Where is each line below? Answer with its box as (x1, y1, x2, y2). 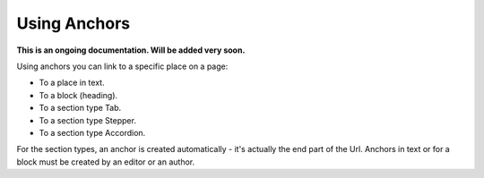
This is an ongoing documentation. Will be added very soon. (16, 45, 246, 55)
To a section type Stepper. (39, 114, 136, 125)
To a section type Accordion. (39, 127, 146, 138)
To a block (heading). (39, 89, 118, 100)
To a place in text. (39, 77, 105, 89)
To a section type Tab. (39, 103, 122, 114)
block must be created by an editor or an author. (16, 157, 195, 167)
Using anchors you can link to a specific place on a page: (16, 61, 229, 72)
